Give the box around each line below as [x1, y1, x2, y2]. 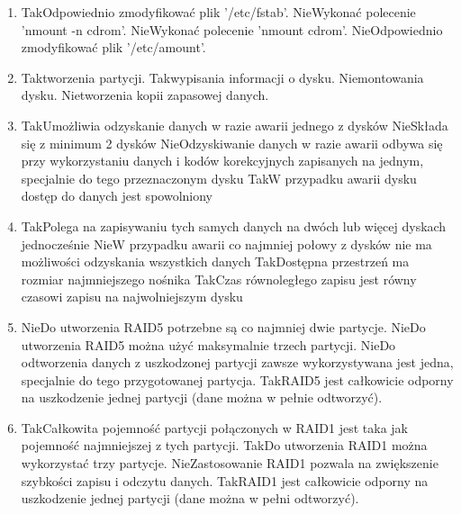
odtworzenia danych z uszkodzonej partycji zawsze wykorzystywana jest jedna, [21, 353, 454, 372]
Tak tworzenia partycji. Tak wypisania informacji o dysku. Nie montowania [21, 68, 424, 86]
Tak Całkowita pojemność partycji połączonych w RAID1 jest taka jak [21, 418, 408, 437]
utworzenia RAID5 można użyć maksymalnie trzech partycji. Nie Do [21, 335, 396, 354]
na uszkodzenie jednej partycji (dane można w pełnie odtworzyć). [21, 388, 383, 407]
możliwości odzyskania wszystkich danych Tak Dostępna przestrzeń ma [21, 252, 410, 271]
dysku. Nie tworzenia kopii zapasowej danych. [21, 86, 269, 104]
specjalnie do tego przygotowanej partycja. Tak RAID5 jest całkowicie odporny [21, 370, 454, 389]
